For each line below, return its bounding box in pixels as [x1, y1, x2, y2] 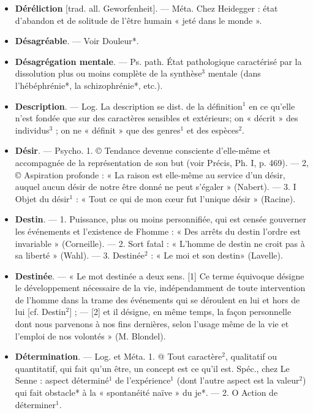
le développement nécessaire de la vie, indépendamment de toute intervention [15, 281, 306, 294]
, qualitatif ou [225, 350, 277, 363]
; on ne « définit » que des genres [55, 123, 181, 136]
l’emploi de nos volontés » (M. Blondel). [15, 329, 166, 342]
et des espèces [186, 123, 239, 136]
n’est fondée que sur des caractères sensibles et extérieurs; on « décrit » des [15, 112, 298, 124]
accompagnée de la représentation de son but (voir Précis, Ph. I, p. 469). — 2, [15, 156, 309, 169]
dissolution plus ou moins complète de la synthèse [15, 67, 202, 80]
